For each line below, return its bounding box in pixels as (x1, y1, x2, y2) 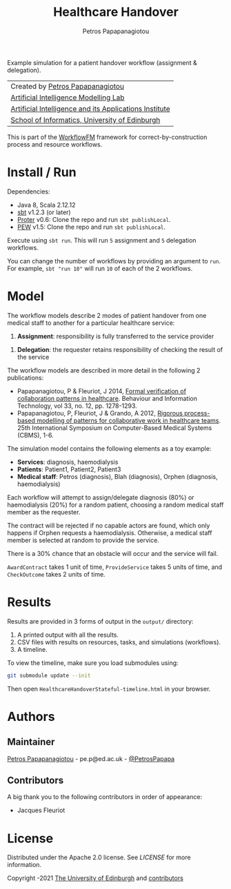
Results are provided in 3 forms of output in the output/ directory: (7, 617, 194, 626)
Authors (7, 709, 55, 724)
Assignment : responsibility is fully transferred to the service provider (17, 332, 214, 340)
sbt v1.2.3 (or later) (17, 208, 71, 216)
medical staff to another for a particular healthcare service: (7, 319, 175, 327)
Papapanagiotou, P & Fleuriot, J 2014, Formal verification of (17, 386, 186, 395)
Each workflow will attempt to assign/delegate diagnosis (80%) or (7, 493, 194, 501)
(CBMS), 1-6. (17, 431, 54, 439)
